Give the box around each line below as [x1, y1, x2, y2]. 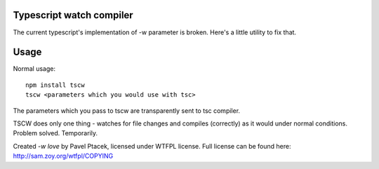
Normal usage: [13, 65, 56, 73]
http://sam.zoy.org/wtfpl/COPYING [13, 151, 114, 161]
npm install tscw [25, 81, 85, 89]
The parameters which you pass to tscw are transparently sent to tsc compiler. [13, 106, 241, 115]
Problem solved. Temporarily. [13, 129, 98, 137]
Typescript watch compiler [13, 9, 133, 21]
